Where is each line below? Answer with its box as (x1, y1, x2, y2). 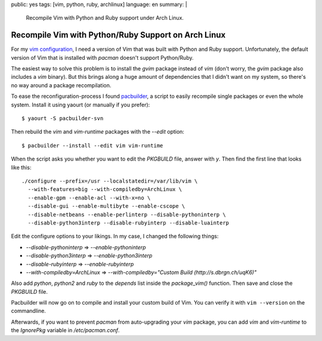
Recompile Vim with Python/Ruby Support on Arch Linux (11, 30, 226, 40)
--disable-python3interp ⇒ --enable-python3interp (26, 252, 153, 259)
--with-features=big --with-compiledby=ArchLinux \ (27, 186, 182, 193)
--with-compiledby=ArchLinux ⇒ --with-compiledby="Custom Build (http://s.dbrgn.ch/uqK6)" (26, 269, 257, 276)
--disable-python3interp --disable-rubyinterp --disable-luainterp (27, 219, 230, 226)
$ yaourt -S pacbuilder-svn (21, 115, 104, 122)
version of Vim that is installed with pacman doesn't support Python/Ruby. (11, 54, 194, 61)
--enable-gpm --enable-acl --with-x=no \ (27, 194, 151, 201)
